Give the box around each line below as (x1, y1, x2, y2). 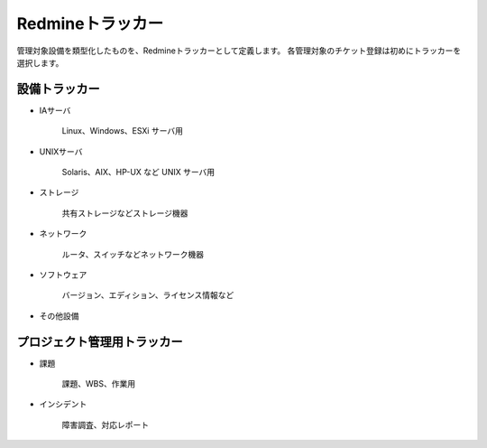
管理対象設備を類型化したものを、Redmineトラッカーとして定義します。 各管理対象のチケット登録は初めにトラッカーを (16, 45, 462, 56)
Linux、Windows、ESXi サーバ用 (61, 126, 184, 136)
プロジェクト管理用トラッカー (16, 334, 183, 350)
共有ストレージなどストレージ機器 (61, 208, 188, 219)
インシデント (39, 398, 87, 410)
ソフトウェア (39, 269, 87, 280)
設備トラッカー (16, 81, 100, 97)
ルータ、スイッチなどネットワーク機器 (61, 248, 205, 259)
